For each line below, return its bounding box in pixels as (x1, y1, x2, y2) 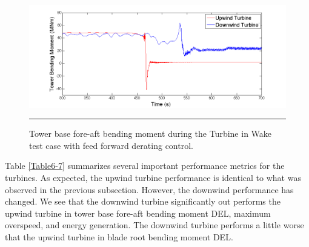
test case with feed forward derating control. (29, 139, 193, 151)
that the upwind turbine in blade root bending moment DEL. (5, 230, 233, 243)
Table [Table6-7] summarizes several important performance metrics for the (5, 159, 285, 172)
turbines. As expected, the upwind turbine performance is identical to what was (5, 171, 301, 183)
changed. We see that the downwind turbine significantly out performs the (5, 195, 281, 208)
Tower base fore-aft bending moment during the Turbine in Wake (29, 127, 272, 140)
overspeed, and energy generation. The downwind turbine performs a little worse (5, 219, 304, 231)
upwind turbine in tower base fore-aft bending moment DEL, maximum (5, 206, 271, 219)
